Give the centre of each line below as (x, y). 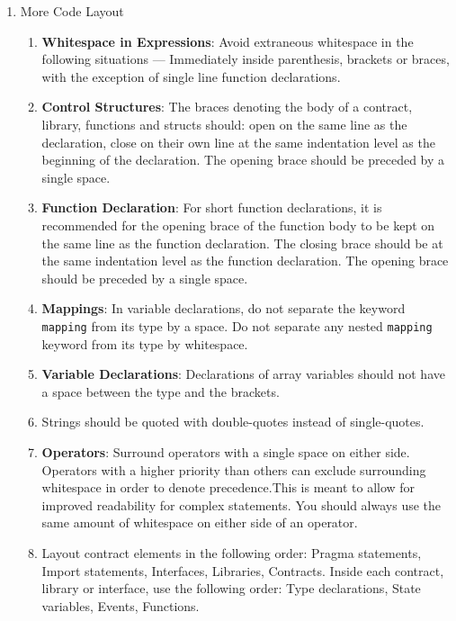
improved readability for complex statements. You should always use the (241, 504)
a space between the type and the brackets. (161, 391)
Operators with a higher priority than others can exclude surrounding (234, 469)
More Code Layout (72, 11)
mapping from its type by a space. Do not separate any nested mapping (237, 325)
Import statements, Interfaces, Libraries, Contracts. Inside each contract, (243, 570)
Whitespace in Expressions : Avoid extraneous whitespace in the (228, 41)
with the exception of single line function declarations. (191, 76)
